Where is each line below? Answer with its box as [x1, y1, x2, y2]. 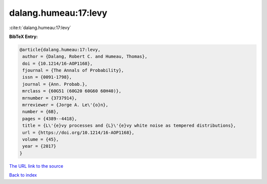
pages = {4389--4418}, [22, 116, 78, 121]
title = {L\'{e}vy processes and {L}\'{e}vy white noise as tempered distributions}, [22, 123, 236, 128]
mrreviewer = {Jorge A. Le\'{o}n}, [22, 102, 109, 108]
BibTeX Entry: [9, 34, 38, 39]
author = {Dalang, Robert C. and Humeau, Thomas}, [22, 54, 148, 59]
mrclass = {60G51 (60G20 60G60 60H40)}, [22, 88, 122, 94]
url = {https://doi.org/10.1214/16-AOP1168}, [22, 130, 134, 135]
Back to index [9, 172, 37, 178]
